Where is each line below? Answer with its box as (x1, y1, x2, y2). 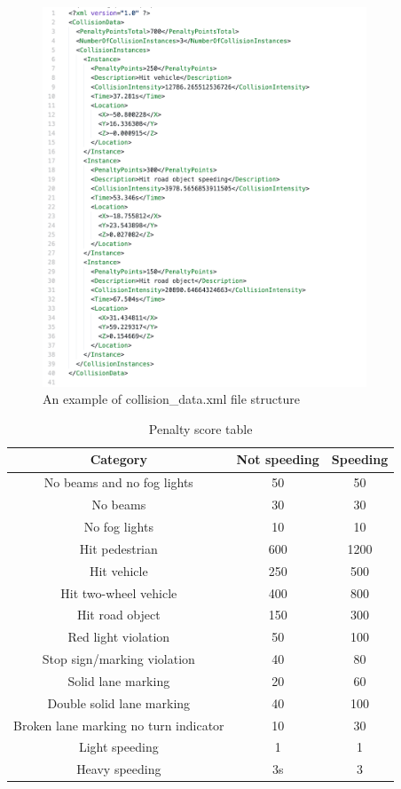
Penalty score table (148, 419, 253, 438)
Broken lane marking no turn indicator (13, 715, 224, 734)
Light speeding (78, 738, 159, 756)
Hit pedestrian (79, 539, 158, 557)
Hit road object (76, 605, 161, 624)
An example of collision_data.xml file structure (43, 390, 300, 408)
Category (90, 450, 147, 469)
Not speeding (236, 450, 319, 469)
